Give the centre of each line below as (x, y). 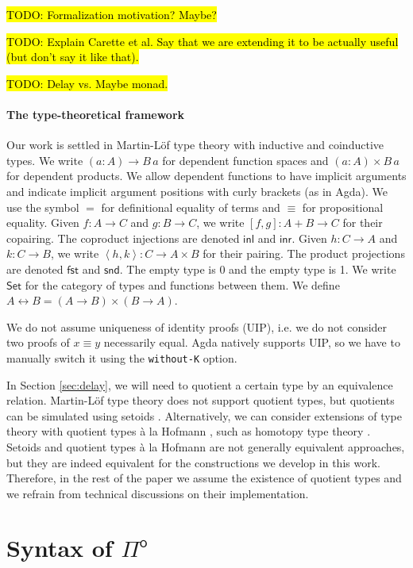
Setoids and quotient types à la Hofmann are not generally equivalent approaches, (206, 446)
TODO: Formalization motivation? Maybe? (112, 14)
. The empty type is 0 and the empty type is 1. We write (258, 269)
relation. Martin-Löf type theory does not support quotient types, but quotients (201, 400)
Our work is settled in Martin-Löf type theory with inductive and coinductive (195, 145)
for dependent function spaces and (245, 160)
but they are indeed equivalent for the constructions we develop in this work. (193, 462)
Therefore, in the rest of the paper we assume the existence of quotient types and (204, 478)
